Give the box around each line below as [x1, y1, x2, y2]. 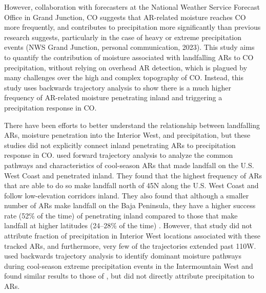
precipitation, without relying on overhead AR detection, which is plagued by [4, 62, 248, 72]
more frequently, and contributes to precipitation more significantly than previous [4, 22, 261, 32]
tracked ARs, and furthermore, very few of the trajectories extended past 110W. [4, 240, 256, 251]
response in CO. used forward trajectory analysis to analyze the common [4, 150, 233, 160]
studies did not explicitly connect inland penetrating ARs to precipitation [4, 139, 236, 150]
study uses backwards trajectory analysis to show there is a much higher [4, 82, 231, 93]
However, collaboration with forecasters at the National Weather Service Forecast [4, 2, 260, 12]
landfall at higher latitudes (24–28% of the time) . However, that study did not [4, 220, 253, 231]
